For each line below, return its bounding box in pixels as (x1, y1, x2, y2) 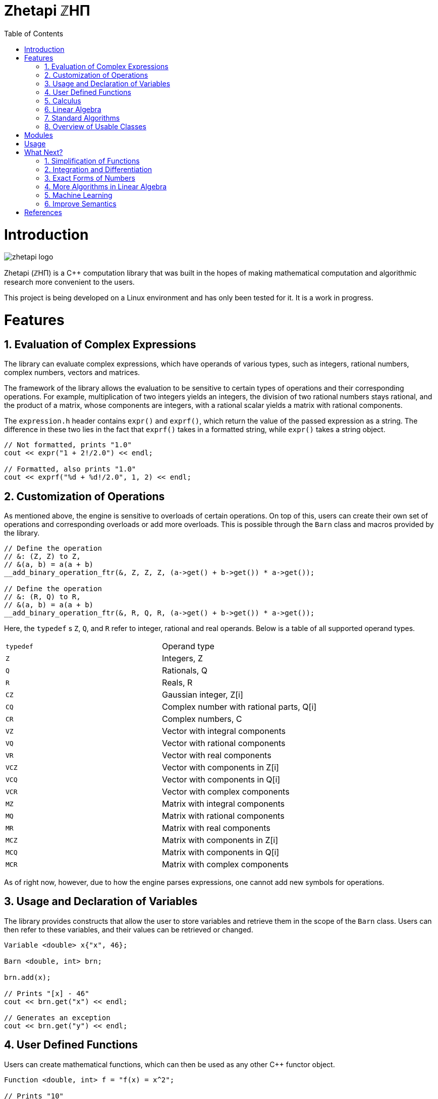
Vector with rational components (162, 738, 286, 749)
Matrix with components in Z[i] (162, 835, 279, 846)
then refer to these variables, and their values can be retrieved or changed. (4, 925, 253, 934)
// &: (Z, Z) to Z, (4, 552, 81, 561)
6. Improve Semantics (44, 199, 117, 208)
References (24, 207, 62, 217)
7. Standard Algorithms (44, 113, 120, 122)
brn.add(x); (4, 973, 51, 981)
